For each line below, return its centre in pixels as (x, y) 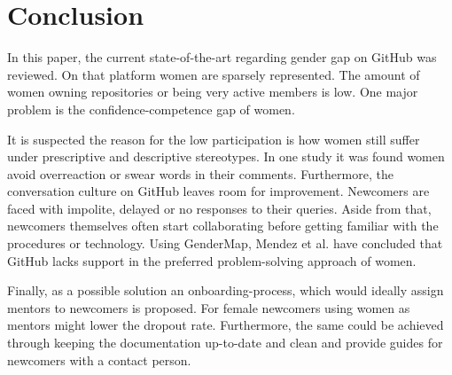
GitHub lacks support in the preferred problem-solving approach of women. (212, 260)
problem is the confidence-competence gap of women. (151, 109)
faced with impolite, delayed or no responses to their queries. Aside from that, (219, 208)
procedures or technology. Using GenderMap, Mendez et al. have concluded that (225, 243)
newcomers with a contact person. (99, 359)
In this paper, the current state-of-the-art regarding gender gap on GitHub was (222, 57)
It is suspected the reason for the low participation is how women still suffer (214, 139)
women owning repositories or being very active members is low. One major (213, 92)
